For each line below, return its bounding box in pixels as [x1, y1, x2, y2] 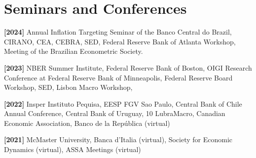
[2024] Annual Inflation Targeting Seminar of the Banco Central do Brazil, [4, 27, 232, 37]
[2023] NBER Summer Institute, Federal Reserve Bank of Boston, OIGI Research [4, 62, 252, 73]
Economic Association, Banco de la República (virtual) [4, 118, 170, 128]
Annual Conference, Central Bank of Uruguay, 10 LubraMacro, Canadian [4, 108, 225, 118]
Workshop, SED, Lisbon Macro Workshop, [4, 82, 133, 92]
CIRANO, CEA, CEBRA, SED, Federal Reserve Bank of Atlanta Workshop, [4, 36, 236, 46]
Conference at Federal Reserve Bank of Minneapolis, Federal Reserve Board [4, 72, 233, 82]
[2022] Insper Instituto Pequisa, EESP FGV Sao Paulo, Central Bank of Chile [4, 98, 242, 109]
